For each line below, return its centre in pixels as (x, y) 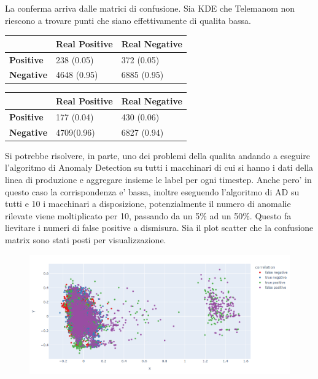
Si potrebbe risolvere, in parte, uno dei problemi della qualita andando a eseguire (158, 155)
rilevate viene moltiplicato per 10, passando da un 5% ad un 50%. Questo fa (148, 215)
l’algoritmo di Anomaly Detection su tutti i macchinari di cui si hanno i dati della (159, 167)
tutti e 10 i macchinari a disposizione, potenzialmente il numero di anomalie (148, 204)
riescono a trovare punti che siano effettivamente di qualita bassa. (128, 20)
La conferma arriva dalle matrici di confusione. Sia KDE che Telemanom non (150, 8)
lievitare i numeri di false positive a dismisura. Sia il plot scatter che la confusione (159, 228)
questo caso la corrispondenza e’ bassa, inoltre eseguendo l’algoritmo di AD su (152, 191)
